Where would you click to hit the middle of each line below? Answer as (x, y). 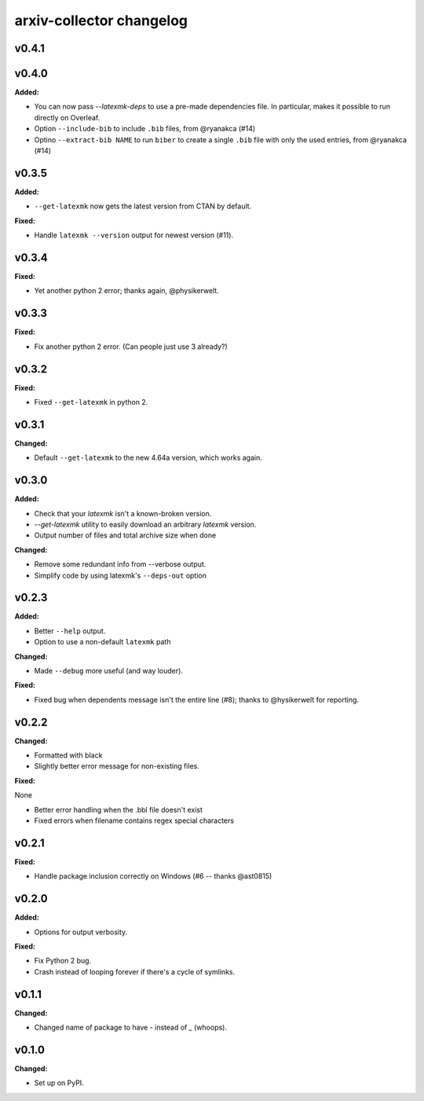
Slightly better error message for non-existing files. (117, 766)
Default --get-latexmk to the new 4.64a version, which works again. (148, 458)
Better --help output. (70, 631)
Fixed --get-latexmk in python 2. (91, 402)
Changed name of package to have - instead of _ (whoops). (131, 1028)
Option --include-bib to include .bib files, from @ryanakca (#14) (145, 129)
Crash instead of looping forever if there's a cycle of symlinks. (135, 971)
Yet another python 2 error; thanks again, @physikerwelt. (126, 291)
